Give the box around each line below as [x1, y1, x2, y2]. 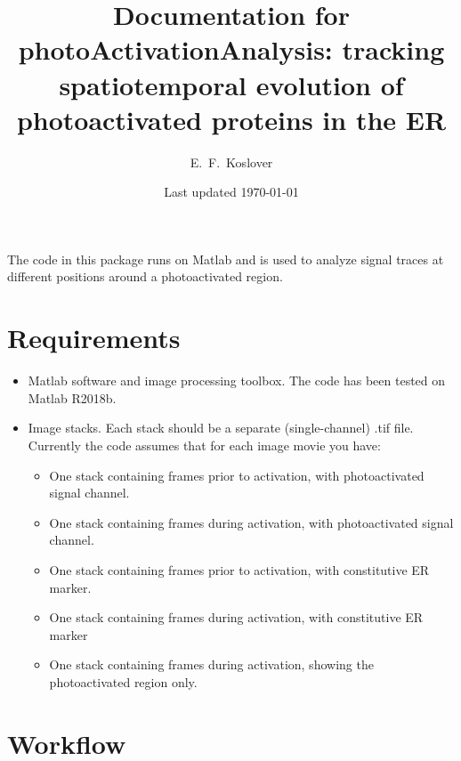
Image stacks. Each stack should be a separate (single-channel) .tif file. [28, 418, 414, 437]
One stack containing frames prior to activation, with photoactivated [49, 466, 425, 484]
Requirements [7, 320, 181, 356]
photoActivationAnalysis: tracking [18, 31, 445, 68]
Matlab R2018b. [28, 388, 117, 407]
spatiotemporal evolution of [59, 66, 404, 102]
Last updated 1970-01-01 [164, 182, 299, 201]
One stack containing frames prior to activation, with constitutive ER [49, 560, 430, 579]
